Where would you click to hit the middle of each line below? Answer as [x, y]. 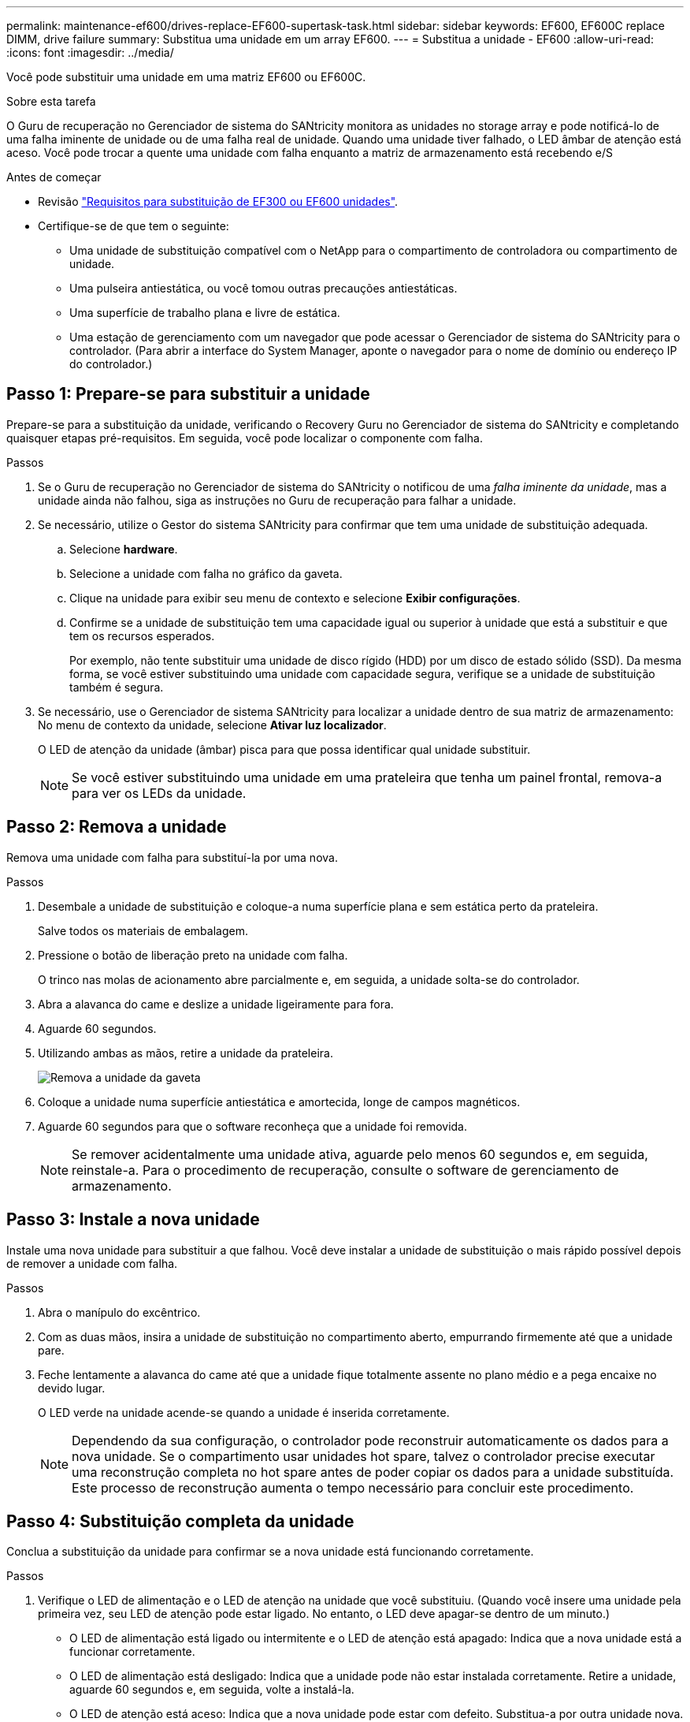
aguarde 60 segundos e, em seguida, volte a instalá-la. [212, 1690]
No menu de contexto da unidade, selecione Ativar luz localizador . [212, 725]
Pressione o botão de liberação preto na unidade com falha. [193, 955]
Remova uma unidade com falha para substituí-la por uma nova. [172, 857]
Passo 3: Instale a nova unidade [133, 1220]
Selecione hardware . [124, 549]
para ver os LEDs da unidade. [159, 793]
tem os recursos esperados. [142, 635]
